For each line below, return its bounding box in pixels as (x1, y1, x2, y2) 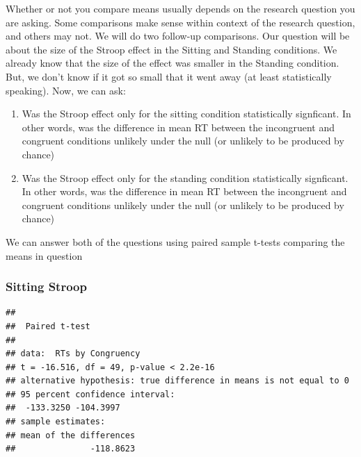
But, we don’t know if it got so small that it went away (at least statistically (6, 69, 332, 83)
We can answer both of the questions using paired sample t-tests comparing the (6, 234, 345, 249)
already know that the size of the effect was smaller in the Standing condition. (6, 56, 339, 70)
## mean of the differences (6, 430, 136, 440)
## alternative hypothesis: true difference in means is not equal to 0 (6, 376, 349, 386)
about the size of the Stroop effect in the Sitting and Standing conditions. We (6, 42, 337, 56)
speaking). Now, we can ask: (6, 83, 126, 97)
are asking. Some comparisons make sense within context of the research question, (6, 15, 355, 29)
